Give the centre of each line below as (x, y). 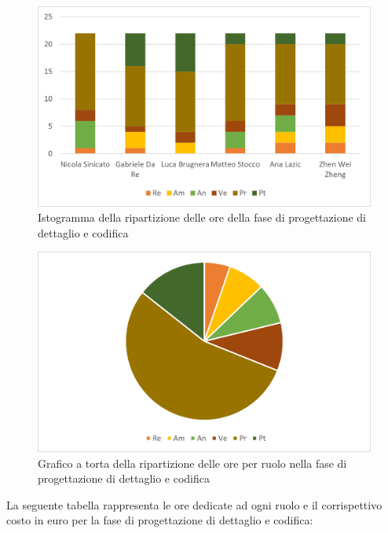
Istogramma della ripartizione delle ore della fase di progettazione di (202, 217)
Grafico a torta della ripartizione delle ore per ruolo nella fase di (192, 463)
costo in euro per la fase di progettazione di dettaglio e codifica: (160, 520)
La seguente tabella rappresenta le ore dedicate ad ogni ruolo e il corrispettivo (194, 504)
